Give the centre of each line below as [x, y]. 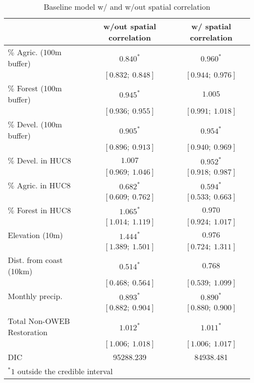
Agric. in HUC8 [44, 185]
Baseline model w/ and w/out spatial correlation [127, 7]
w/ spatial [211, 26]
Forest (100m [39, 88]
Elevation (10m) [35, 235]
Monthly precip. [35, 296]
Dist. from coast [35, 260]
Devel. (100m [39, 124]
